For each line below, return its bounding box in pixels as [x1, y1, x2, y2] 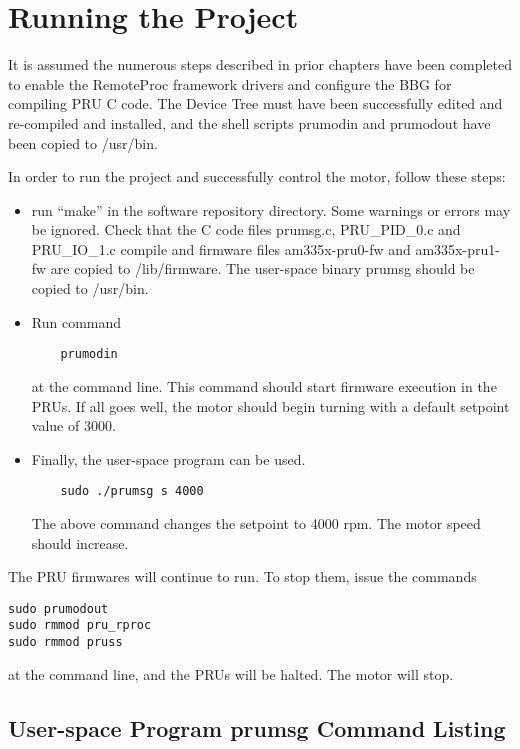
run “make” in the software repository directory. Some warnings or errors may [31, 199, 511, 220]
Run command [31, 311, 122, 332]
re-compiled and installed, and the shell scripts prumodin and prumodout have [8, 112, 491, 133]
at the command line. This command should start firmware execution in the [31, 375, 497, 396]
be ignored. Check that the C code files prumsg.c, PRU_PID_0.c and [31, 219, 461, 240]
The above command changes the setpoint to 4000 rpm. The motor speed [31, 512, 481, 533]
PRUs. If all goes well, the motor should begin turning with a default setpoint [31, 395, 510, 416]
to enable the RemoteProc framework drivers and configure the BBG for [8, 73, 452, 94]
